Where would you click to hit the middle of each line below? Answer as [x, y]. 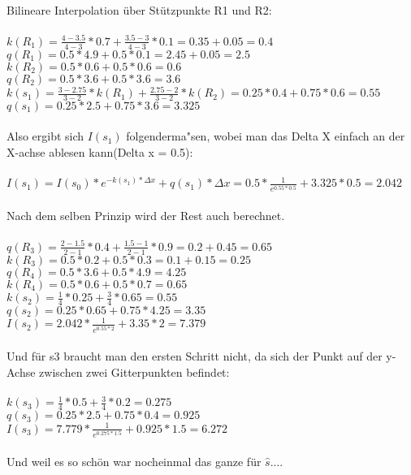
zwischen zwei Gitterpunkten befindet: [134, 371]
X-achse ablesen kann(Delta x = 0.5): [100, 152]
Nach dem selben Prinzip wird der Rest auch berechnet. [146, 216]
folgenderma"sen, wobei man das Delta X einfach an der [266, 136]
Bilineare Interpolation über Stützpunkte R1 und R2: [139, 10]
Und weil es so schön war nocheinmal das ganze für [134, 461]
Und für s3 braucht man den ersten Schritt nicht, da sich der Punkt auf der [195, 356]
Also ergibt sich [45, 136]
